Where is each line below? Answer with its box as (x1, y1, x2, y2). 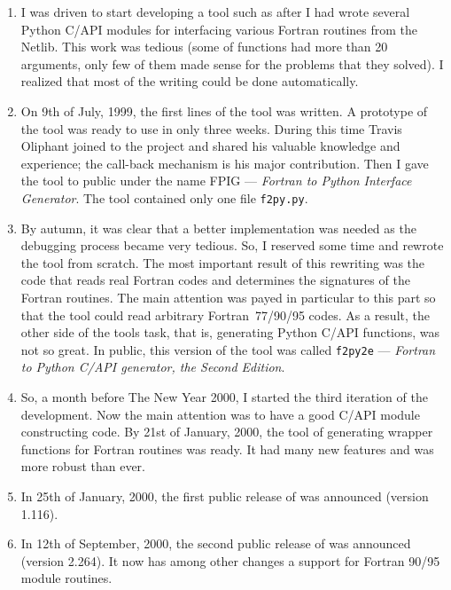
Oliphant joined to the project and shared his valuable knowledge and (20, 137, 400, 155)
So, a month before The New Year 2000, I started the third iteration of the (20, 388, 428, 405)
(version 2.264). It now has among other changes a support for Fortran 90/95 (20, 551, 440, 570)
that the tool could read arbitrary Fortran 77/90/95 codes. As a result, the (20, 305, 430, 324)
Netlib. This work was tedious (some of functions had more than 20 (20, 37, 388, 56)
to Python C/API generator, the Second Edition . (20, 358, 285, 376)
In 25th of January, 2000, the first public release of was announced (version (20, 486, 429, 505)
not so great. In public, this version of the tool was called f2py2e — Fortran (20, 340, 436, 358)
